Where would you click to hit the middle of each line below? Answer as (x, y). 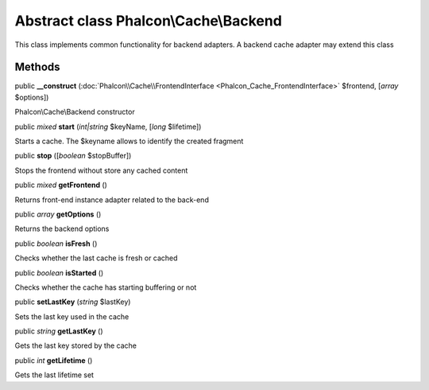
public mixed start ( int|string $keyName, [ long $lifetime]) (108, 127)
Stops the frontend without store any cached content (101, 170)
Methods (37, 67)
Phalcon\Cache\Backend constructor (75, 112)
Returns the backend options (62, 229)
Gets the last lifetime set (54, 375)
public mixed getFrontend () (61, 185)
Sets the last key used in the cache (72, 316)
